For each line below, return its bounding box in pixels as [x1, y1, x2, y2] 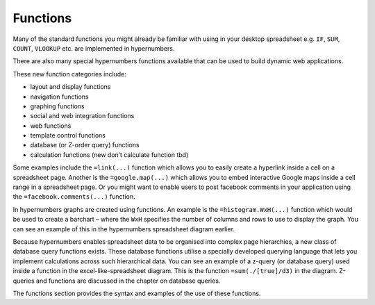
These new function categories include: [12, 69, 126, 78]
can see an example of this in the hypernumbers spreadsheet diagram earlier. [12, 224, 235, 233]
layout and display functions [30, 83, 111, 91]
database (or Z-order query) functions [30, 141, 140, 149]
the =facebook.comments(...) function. [12, 192, 135, 201]
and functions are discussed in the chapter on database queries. [35, 277, 221, 285]
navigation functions [30, 92, 89, 101]
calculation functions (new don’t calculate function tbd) [30, 150, 189, 159]
